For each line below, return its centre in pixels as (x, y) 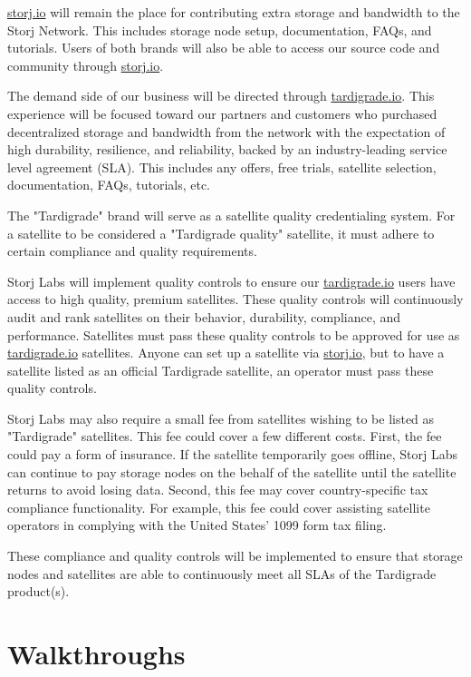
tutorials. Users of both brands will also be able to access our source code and (224, 48)
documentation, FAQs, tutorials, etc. (109, 185)
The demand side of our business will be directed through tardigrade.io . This (221, 96)
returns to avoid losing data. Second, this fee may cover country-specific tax (218, 490)
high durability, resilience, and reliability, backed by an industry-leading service (227, 149)
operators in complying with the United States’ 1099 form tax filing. (197, 525)
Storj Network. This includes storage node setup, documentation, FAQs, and (220, 29)
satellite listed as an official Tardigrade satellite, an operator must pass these (221, 370)
